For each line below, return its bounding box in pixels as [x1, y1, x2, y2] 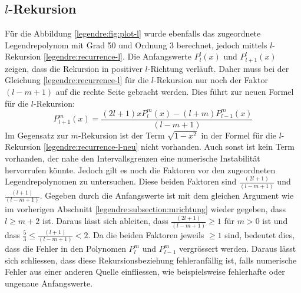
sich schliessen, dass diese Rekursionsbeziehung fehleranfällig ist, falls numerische [5, 254, 297, 266]
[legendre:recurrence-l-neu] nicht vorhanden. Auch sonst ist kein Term [44, 140, 295, 153]
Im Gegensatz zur [5, 129, 68, 141]
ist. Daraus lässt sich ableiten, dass [42, 215, 168, 227]
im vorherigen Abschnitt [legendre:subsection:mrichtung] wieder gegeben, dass [5, 203, 286, 215]
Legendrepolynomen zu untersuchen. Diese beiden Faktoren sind [5, 175, 237, 187]
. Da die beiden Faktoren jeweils [88, 228, 204, 241]
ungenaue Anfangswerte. [5, 277, 93, 289]
